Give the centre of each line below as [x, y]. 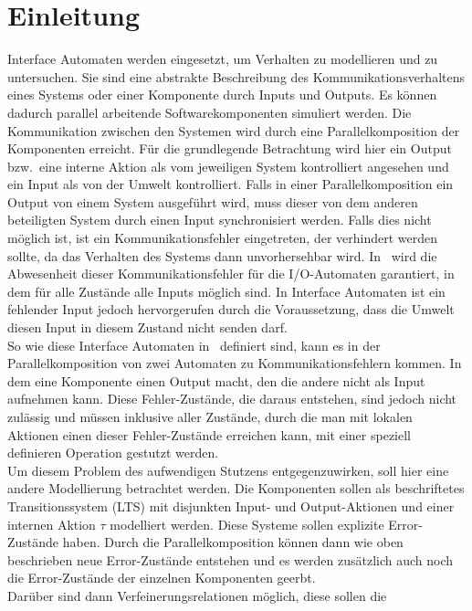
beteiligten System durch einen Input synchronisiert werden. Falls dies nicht [220, 220]
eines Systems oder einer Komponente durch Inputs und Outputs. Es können [222, 95]
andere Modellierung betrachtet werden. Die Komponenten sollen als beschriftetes [236, 488]
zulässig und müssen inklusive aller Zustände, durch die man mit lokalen [210, 416]
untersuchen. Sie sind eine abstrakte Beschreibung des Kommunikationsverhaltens [236, 76]
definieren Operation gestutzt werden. [113, 453]
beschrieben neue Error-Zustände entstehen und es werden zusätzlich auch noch [231, 559]
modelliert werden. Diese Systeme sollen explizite [247, 524]
